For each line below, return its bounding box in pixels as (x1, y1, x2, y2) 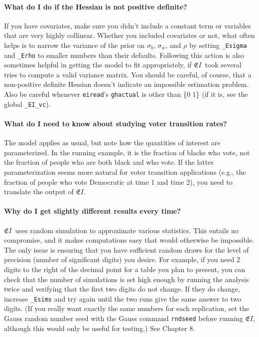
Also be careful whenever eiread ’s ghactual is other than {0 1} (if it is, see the (4, 89, 248, 99)
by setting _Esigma (189, 39, 247, 50)
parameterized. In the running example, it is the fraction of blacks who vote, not (4, 147, 250, 157)
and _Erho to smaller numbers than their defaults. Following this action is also (4, 49, 244, 60)
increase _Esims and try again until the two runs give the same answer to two (4, 293, 242, 304)
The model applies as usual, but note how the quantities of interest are (4, 137, 221, 148)
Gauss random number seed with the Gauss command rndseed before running (4, 313, 243, 323)
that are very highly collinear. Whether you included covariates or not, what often (4, 30, 255, 40)
